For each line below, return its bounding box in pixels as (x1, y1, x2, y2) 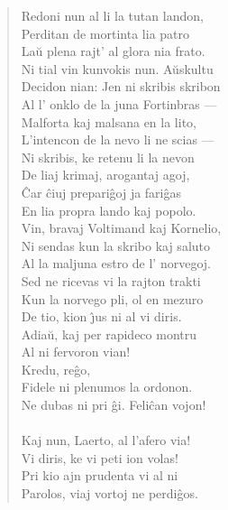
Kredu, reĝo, (21, 359, 91, 378)
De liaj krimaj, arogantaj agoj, (21, 165, 190, 184)
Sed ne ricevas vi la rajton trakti (21, 271, 201, 290)
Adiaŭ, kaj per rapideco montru (21, 324, 197, 343)
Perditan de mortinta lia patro (21, 23, 190, 42)
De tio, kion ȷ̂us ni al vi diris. (21, 307, 182, 326)
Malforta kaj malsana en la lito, (21, 112, 196, 131)
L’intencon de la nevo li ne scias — (21, 130, 214, 149)
